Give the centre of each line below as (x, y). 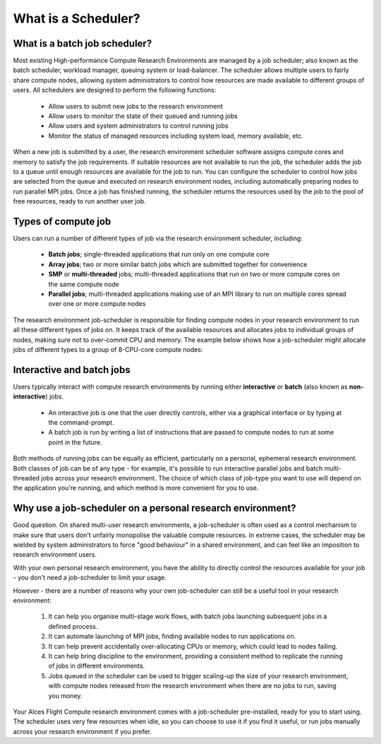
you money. (65, 695)
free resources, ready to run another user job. (79, 201)
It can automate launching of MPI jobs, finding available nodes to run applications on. (172, 637)
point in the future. (75, 442)
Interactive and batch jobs (72, 370)
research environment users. (55, 555)
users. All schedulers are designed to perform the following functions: (115, 90)
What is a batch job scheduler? (83, 43)
